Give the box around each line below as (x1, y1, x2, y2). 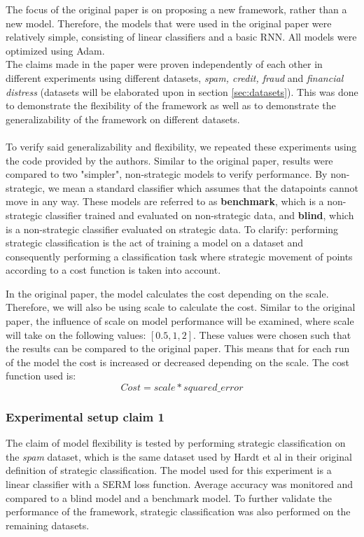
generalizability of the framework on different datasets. (6, 111, 240, 126)
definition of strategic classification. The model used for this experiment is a (6, 463, 332, 477)
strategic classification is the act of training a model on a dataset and (6, 235, 304, 250)
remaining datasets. (6, 517, 90, 532)
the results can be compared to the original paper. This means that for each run (6, 341, 350, 356)
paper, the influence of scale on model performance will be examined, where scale (6, 314, 354, 328)
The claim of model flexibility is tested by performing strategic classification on (6, 435, 346, 450)
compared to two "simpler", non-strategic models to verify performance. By (6, 167, 328, 181)
